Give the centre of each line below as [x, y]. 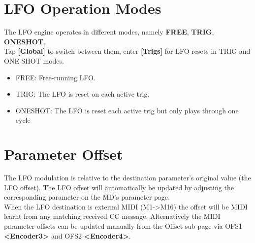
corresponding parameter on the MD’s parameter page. [87, 197]
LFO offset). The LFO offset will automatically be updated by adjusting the [119, 187]
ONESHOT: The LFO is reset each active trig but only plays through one [127, 110]
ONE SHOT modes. [34, 60]
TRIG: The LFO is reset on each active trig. [82, 94]
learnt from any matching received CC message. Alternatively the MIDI [112, 216]
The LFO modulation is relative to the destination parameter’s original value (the [127, 177]
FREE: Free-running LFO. [55, 77]
